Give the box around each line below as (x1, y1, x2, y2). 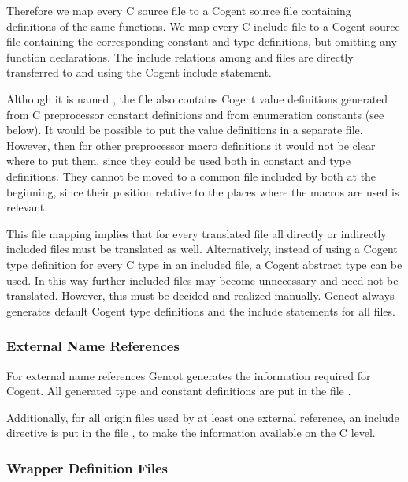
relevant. (6, 199, 48, 215)
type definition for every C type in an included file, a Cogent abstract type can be (6, 256, 402, 272)
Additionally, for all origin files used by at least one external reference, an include (6, 409, 399, 425)
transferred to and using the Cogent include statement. (6, 64, 272, 80)
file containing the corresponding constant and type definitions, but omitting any (6, 33, 397, 50)
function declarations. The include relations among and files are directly (6, 48, 354, 65)
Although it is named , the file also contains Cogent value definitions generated (6, 90, 388, 106)
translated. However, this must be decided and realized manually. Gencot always (6, 287, 395, 304)
